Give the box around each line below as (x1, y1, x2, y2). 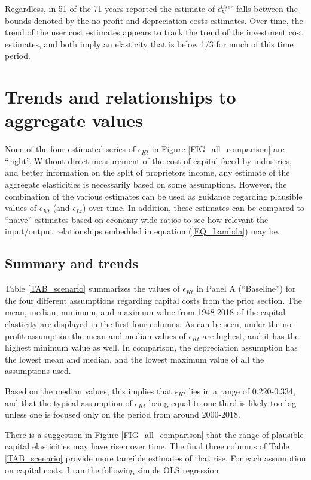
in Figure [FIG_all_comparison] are (151, 143, 285, 155)
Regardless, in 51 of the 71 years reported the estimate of (5, 2, 215, 14)
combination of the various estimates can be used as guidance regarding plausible (5, 189, 303, 202)
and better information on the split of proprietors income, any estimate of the (5, 166, 290, 179)
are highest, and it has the (202, 329, 299, 342)
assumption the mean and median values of (28, 329, 186, 342)
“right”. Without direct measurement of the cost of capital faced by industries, (5, 154, 292, 167)
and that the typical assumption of (5, 396, 132, 409)
